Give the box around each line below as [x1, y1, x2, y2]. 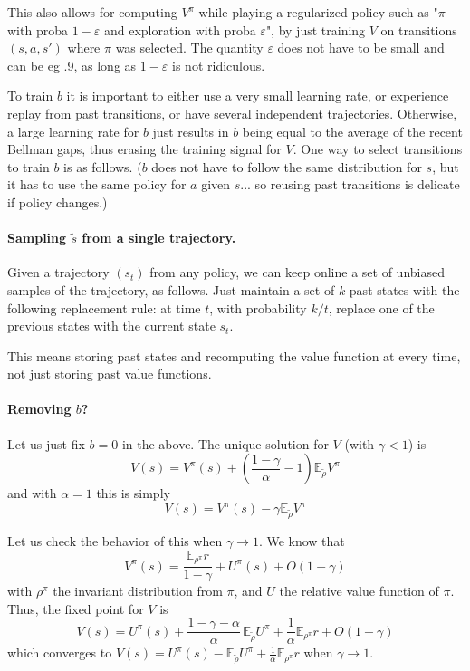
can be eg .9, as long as [7, 55, 137, 74]
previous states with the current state [7, 316, 216, 335]
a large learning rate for [7, 121, 139, 140]
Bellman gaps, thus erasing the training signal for [7, 139, 282, 158]
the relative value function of [279, 581, 439, 600]
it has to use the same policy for [7, 175, 187, 194]
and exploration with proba [103, 20, 256, 39]
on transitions [380, 20, 457, 39]
